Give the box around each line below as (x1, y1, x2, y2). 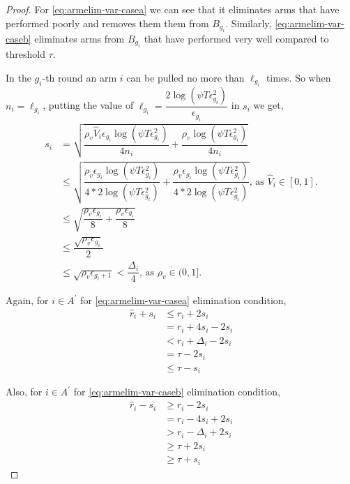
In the (6, 70, 31, 84)
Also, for (6, 384, 43, 399)
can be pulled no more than (126, 70, 245, 84)
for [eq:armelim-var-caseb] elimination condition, (73, 384, 281, 399)
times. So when (266, 70, 331, 84)
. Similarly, (225, 15, 272, 30)
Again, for (6, 293, 49, 308)
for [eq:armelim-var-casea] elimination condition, (80, 293, 287, 308)
